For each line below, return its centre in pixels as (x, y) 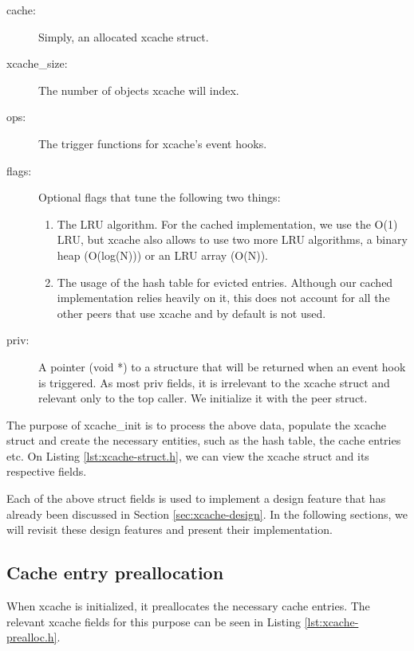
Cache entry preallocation (115, 573)
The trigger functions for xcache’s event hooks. (153, 143)
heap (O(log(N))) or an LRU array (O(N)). (162, 255)
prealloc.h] (32, 637)
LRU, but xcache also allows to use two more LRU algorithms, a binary (232, 239)
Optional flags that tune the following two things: (160, 197)
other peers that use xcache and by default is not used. (191, 313)
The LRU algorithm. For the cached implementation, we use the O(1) (227, 224)
